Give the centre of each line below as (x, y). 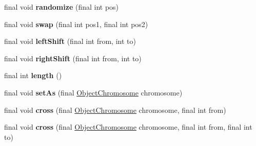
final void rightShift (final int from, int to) (73, 58)
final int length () (33, 75)
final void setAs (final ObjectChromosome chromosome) (93, 92)
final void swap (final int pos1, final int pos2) (76, 24)
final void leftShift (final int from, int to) (70, 41)
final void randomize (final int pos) (62, 7)
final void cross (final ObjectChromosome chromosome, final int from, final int (128, 127)
